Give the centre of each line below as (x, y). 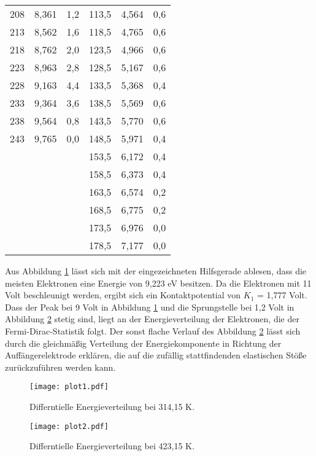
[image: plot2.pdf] (69, 426)
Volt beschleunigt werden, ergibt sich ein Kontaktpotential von (123, 295)
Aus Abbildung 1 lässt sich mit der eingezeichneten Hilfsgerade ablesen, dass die (156, 271)
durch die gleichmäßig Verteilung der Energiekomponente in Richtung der (143, 343)
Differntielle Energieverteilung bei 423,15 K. (112, 446)
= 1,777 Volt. (282, 295)
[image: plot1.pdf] (69, 387)
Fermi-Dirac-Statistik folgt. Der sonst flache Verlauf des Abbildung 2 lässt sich (153, 330)
